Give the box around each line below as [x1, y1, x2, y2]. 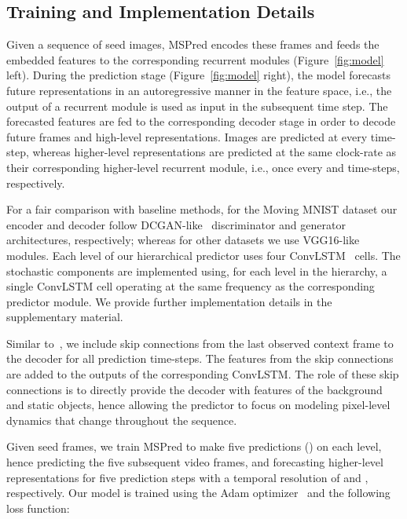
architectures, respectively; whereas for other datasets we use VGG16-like [6, 232, 360, 248]
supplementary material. [6, 309, 123, 325]
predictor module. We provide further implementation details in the [6, 293, 332, 309]
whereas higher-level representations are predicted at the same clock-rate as [32, 144, 397, 160]
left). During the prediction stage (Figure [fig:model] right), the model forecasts [6, 67, 390, 83]
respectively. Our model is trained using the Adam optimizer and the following [6, 484, 390, 501]
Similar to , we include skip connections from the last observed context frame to [6, 334, 394, 351]
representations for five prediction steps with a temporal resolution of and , [6, 469, 368, 485]
